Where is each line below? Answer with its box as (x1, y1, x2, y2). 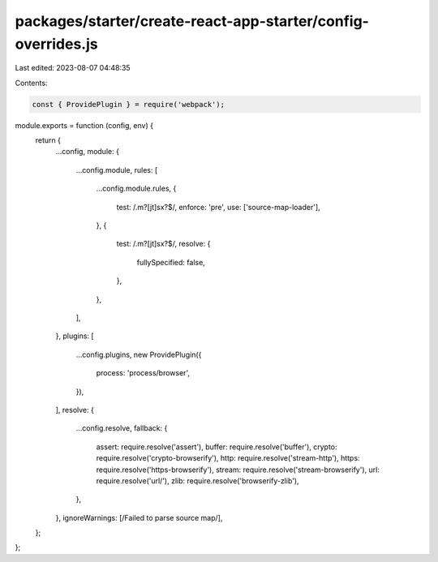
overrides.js (15, 35, 98, 53)
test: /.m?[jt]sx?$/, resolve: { (116, 239, 211, 249)
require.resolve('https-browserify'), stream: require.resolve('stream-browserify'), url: (96, 465, 380, 474)
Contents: (15, 78, 48, 88)
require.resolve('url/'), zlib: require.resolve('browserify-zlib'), (96, 475, 299, 486)
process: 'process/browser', (96, 368, 191, 378)
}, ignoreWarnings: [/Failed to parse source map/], (55, 513, 223, 522)
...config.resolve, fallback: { (75, 423, 168, 433)
